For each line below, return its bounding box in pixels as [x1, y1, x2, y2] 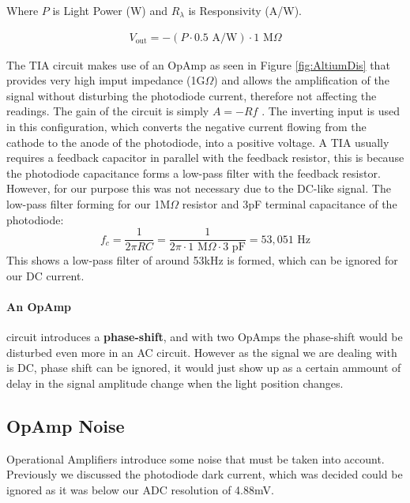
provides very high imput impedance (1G [6, 72, 205, 88]
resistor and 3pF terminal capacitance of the [182, 195, 397, 212]
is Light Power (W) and [52, 2, 167, 18]
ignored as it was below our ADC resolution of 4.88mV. [6, 481, 274, 497]
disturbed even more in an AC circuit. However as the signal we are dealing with [6, 343, 397, 360]
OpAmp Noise [6, 413, 125, 437]
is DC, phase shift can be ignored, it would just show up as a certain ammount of [6, 359, 401, 376]
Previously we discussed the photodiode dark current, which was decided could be [6, 466, 403, 482]
